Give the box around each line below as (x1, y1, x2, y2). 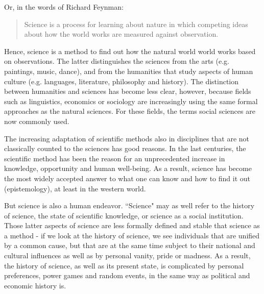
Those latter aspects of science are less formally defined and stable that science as (4, 220, 260, 231)
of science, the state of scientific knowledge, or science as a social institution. (4, 210, 244, 220)
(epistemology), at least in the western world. (4, 183, 146, 193)
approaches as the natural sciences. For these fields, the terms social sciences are (4, 106, 255, 116)
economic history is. (4, 280, 66, 290)
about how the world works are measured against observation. (24, 29, 219, 39)
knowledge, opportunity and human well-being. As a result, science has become (4, 163, 252, 174)
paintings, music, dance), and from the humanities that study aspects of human (4, 65, 253, 76)
